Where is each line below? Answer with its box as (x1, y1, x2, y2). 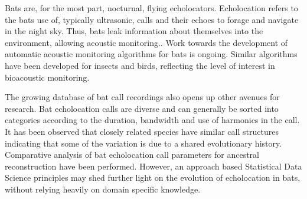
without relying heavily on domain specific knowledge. (5, 183, 201, 195)
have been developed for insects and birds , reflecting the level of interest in (5, 59, 275, 71)
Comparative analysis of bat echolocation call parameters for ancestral (5, 148, 259, 161)
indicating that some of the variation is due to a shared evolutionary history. (5, 137, 282, 149)
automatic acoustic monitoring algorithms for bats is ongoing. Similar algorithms (5, 48, 298, 60)
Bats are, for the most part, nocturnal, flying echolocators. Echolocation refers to (5, 2, 298, 14)
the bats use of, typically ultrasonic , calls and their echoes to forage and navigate (5, 13, 299, 25)
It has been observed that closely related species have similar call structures (5, 125, 279, 137)
